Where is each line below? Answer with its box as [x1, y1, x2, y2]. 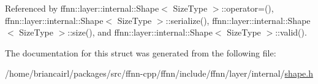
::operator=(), [221, 2, 274, 14]
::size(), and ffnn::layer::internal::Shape [67, 26, 213, 39]
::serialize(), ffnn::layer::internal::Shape [165, 13, 311, 26]
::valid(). [275, 26, 307, 39]
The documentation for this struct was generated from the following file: [5, 46, 276, 59]
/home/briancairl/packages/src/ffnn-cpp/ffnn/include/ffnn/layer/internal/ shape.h [5, 67, 313, 80]
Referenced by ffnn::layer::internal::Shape [5, 2, 159, 14]
